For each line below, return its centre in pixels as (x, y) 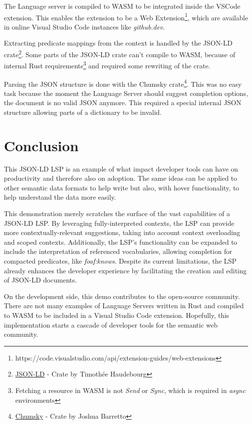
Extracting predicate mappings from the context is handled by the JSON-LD (118, 43)
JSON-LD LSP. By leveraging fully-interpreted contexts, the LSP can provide (119, 223)
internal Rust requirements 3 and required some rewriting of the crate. (107, 65)
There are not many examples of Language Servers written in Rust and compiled (124, 306)
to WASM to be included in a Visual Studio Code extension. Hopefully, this (117, 315)
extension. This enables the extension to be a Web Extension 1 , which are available (126, 16)
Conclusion (41, 145)
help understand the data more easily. (60, 197)
